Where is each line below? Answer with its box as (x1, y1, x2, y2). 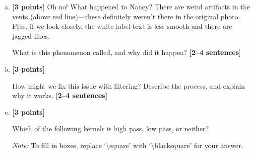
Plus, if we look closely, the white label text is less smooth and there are (12, 21, 232, 31)
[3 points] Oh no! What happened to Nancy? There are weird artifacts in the (12, 1, 250, 11)
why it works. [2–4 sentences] (12, 90, 108, 101)
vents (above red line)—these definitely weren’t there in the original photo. (12, 11, 240, 21)
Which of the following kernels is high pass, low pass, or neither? (12, 123, 209, 134)
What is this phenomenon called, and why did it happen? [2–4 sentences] (12, 47, 241, 57)
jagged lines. (12, 30, 50, 41)
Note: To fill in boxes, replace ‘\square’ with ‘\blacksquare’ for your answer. (12, 140, 243, 150)
